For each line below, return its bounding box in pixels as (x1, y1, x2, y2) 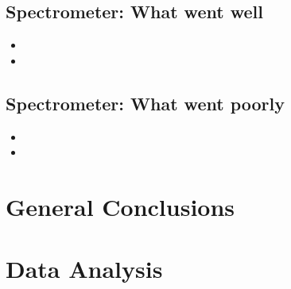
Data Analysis (6, 252, 163, 285)
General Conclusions (6, 190, 235, 222)
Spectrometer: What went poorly (6, 91, 285, 115)
